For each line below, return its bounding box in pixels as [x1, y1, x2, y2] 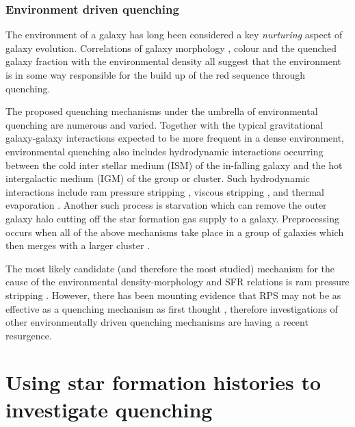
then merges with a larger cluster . [5, 238, 150, 253]
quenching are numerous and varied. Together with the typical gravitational [5, 117, 324, 131]
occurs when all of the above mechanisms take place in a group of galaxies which [5, 224, 344, 239]
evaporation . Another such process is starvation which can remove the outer [5, 198, 327, 212]
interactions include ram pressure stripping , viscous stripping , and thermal [5, 184, 324, 198]
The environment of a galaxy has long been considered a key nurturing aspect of [5, 27, 343, 42]
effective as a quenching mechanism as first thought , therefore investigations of [5, 301, 338, 315]
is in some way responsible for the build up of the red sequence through [5, 68, 306, 81]
